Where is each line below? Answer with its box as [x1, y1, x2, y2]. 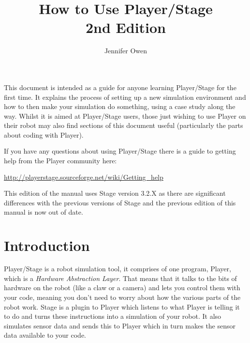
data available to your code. [4, 330, 86, 340]
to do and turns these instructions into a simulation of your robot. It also [4, 311, 221, 321]
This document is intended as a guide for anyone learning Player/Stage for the [4, 82, 236, 92]
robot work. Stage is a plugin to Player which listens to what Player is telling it [4, 301, 240, 312]
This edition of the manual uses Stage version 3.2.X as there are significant [4, 188, 226, 198]
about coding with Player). [4, 129, 84, 140]
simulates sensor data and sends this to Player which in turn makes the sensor [4, 320, 236, 330]
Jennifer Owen [104, 46, 147, 56]
